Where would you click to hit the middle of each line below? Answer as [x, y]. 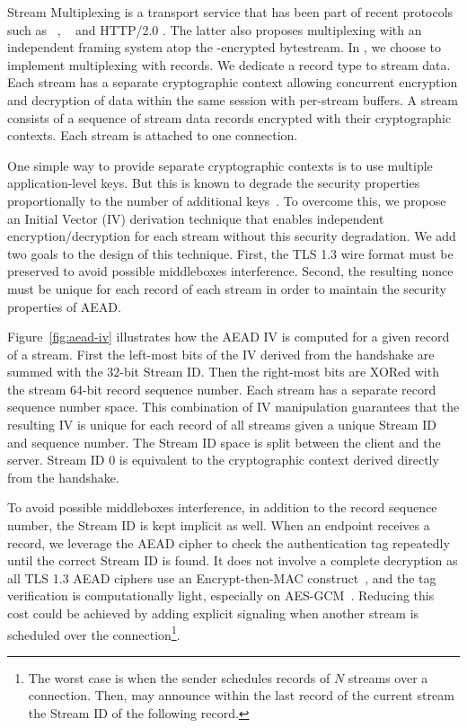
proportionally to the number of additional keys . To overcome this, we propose [227, 200]
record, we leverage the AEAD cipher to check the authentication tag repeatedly [229, 542]
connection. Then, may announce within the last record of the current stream [241, 695]
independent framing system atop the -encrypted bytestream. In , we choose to [224, 47]
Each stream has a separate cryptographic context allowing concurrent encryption [233, 82]
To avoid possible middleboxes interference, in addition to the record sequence [222, 507]
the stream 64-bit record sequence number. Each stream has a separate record [222, 389]
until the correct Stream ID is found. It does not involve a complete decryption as [233, 560]
